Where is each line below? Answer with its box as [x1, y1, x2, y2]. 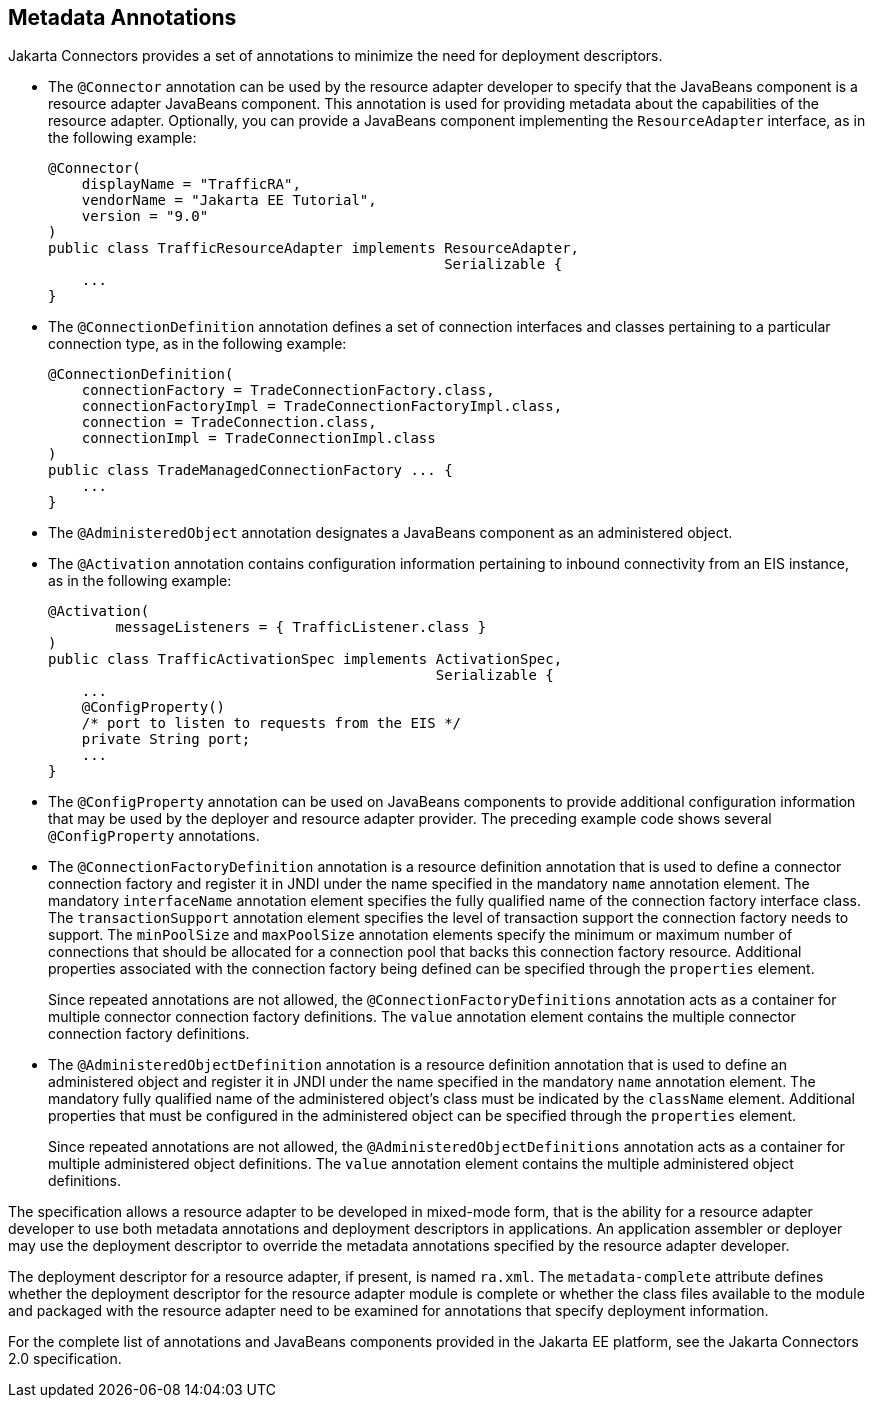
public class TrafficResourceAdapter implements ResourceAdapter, [48, 240, 580, 257]
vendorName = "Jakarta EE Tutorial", [81, 192, 377, 209]
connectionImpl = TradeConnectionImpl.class [81, 430, 436, 447]
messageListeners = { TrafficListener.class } [115, 619, 487, 636]
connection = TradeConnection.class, [81, 414, 377, 431]
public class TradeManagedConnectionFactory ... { [48, 462, 453, 479]
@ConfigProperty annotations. [48, 827, 260, 845]
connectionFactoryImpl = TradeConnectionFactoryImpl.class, [81, 398, 563, 415]
